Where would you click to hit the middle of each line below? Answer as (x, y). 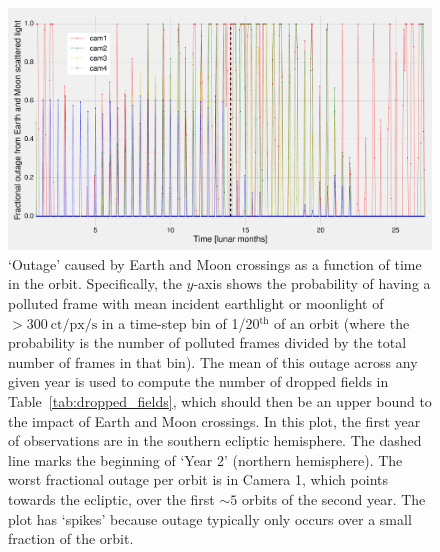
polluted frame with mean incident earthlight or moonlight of (196, 303)
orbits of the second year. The (333, 498)
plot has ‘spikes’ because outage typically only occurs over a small (210, 518)
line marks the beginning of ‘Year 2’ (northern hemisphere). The (205, 459)
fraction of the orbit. (71, 538)
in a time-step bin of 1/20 (180, 322)
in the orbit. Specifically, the (95, 283)
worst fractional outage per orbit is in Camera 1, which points (198, 479)
